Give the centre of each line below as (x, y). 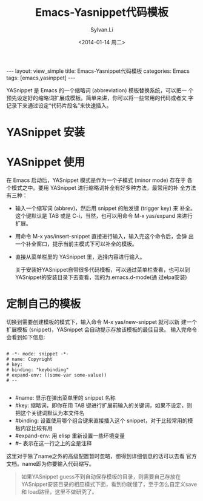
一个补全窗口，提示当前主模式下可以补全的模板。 (76, 244)
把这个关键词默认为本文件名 (50, 413)
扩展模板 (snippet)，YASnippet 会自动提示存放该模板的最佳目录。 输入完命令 (102, 329)
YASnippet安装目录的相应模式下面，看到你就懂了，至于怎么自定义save (109, 484)
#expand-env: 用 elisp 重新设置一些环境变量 (70, 435)
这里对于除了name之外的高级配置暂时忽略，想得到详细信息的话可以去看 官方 (101, 456)
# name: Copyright (29, 359)
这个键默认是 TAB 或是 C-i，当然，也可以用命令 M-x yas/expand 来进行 (104, 216)
